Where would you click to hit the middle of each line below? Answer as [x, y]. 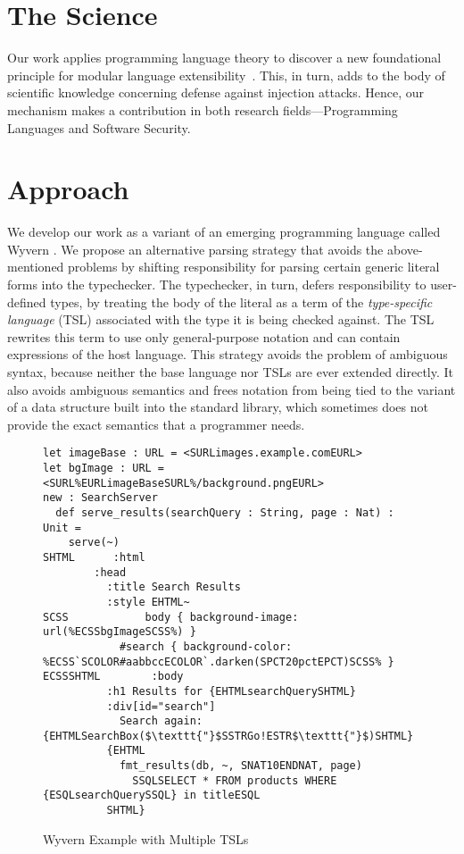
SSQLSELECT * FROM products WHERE [235, 780]
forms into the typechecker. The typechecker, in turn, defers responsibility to [217, 284]
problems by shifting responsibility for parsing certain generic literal [254, 267]
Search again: [161, 721]
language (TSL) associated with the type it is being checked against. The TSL [221, 319]
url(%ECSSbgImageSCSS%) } [120, 632]
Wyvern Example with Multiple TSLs [146, 838]
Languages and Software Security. [99, 127]
